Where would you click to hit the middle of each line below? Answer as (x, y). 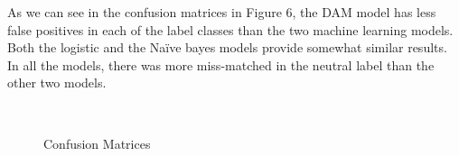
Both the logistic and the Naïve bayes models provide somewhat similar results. (227, 47)
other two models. (57, 83)
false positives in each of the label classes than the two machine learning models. (230, 29)
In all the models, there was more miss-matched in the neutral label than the (221, 64)
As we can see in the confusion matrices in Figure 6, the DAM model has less (222, 12)
